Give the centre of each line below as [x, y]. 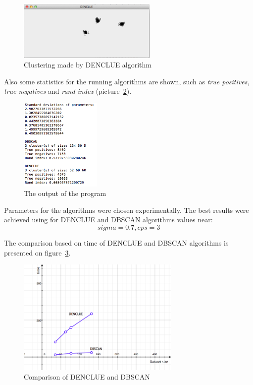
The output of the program [65, 193]
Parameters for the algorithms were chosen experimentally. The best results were [126, 210]
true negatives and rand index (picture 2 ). [68, 91]
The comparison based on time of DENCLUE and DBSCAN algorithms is [116, 243]
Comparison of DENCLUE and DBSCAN [87, 377]
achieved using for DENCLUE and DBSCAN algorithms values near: [108, 220]
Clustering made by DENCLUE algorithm [88, 65]
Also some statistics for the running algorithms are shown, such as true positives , [127, 81]
